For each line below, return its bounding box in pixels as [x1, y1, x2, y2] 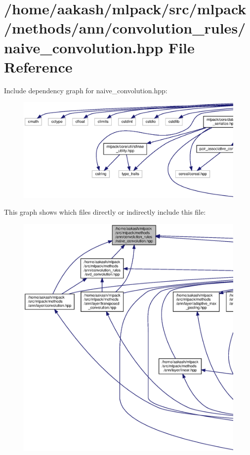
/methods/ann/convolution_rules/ [4, 18, 246, 38]
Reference [4, 56, 73, 76]
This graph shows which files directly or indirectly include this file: [4, 207, 206, 217]
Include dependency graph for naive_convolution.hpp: [4, 85, 167, 95]
